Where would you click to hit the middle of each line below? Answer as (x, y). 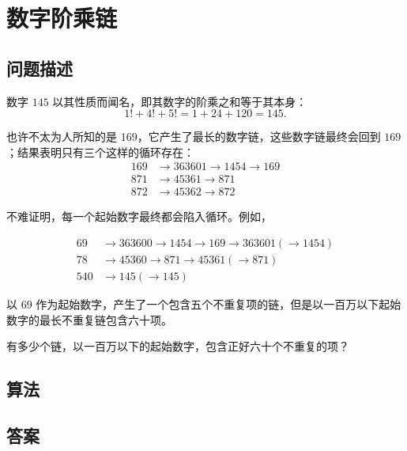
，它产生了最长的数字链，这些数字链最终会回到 (259, 136)
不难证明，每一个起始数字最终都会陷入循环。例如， (139, 216)
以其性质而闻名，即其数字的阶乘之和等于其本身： (180, 101)
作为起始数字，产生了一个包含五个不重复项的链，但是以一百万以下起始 (219, 304)
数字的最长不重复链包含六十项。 (89, 319)
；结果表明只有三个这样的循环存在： (100, 152)
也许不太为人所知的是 (62, 136)
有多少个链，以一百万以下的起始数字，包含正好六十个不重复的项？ (178, 346)
